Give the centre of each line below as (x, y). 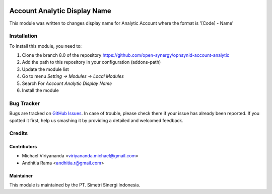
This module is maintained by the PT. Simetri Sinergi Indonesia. (75, 185)
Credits (18, 133)
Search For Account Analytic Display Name (67, 83)
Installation (23, 36)
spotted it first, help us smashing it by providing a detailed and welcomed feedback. (96, 120)
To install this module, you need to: (46, 46)
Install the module (40, 90)
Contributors (23, 147)
